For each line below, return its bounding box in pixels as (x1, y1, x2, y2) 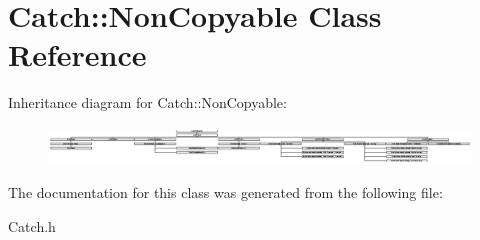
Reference (8, 34, 147, 75)
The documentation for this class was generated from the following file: (8, 182, 443, 203)
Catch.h (8, 215, 56, 236)
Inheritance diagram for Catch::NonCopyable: (8, 92, 287, 113)
